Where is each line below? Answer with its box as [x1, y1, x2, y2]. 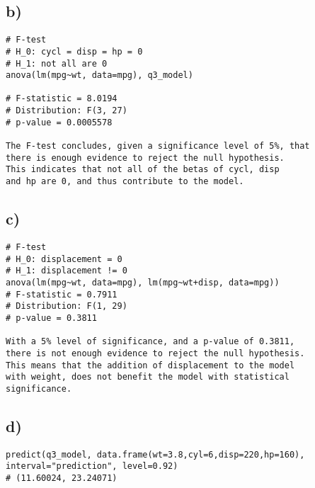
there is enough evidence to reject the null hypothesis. [6, 152, 285, 163]
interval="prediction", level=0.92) [6, 461, 178, 472]
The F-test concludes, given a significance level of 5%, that [6, 141, 310, 152]
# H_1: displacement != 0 [6, 266, 127, 276]
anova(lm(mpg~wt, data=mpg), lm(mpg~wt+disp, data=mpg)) [6, 277, 280, 288]
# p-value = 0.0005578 [6, 117, 113, 127]
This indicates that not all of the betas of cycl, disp [6, 164, 280, 175]
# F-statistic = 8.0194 [6, 93, 118, 104]
